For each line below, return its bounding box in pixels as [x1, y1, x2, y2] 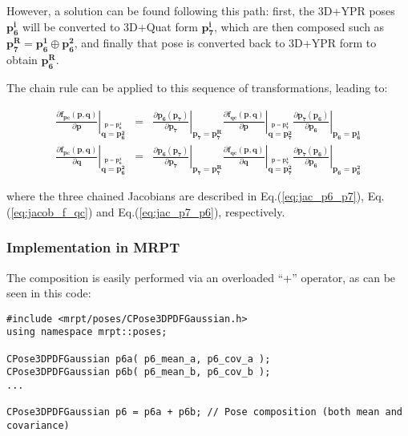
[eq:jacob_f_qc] [10, 203, 88, 220]
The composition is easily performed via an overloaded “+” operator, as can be [6, 268, 396, 285]
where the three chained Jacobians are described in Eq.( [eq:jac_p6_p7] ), [6, 188, 365, 204]
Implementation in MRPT [6, 237, 180, 257]
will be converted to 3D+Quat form [22, 18, 198, 34]
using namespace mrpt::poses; [6, 326, 168, 338]
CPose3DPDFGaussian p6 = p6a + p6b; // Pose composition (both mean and [6, 406, 402, 418]
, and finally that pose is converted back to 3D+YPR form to [74, 34, 377, 51]
